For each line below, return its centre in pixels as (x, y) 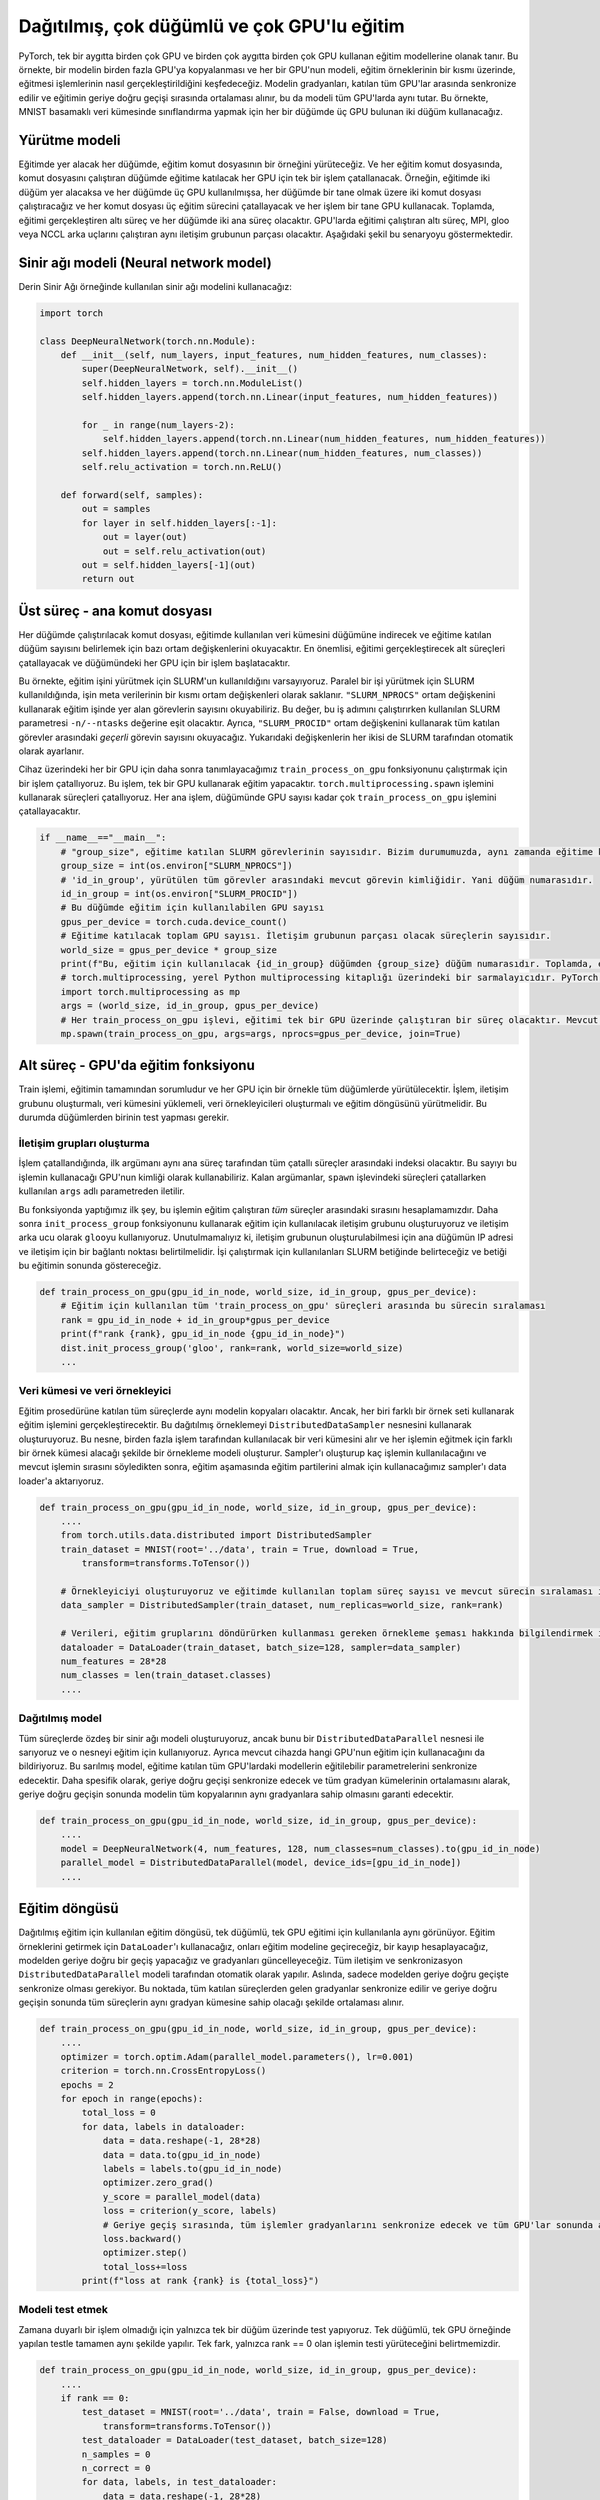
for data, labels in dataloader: (163, 2126)
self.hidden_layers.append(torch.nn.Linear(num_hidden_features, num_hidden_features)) (324, 439)
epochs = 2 (87, 2084)
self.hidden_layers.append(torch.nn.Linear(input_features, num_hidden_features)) (290, 397)
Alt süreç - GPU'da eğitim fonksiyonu (136, 1065)
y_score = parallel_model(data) (182, 2196)
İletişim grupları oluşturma (84, 1143)
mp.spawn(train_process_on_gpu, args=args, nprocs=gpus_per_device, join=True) (261, 1033)
